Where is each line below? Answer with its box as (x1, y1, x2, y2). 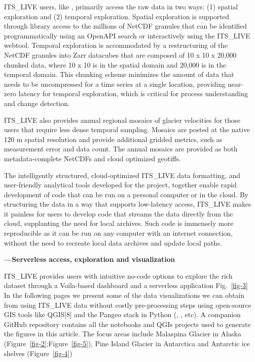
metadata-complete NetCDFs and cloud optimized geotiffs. (4, 153, 181, 163)
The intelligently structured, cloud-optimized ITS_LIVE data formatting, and (4, 170, 240, 180)
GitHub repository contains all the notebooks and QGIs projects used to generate (4, 319, 251, 329)
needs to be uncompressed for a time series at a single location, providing (4, 78, 225, 89)
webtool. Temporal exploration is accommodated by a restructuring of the (4, 40, 228, 50)
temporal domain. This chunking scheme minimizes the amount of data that (4, 69, 234, 79)
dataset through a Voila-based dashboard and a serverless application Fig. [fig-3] (4, 280, 248, 290)
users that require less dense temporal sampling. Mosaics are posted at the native (4, 124, 250, 135)
